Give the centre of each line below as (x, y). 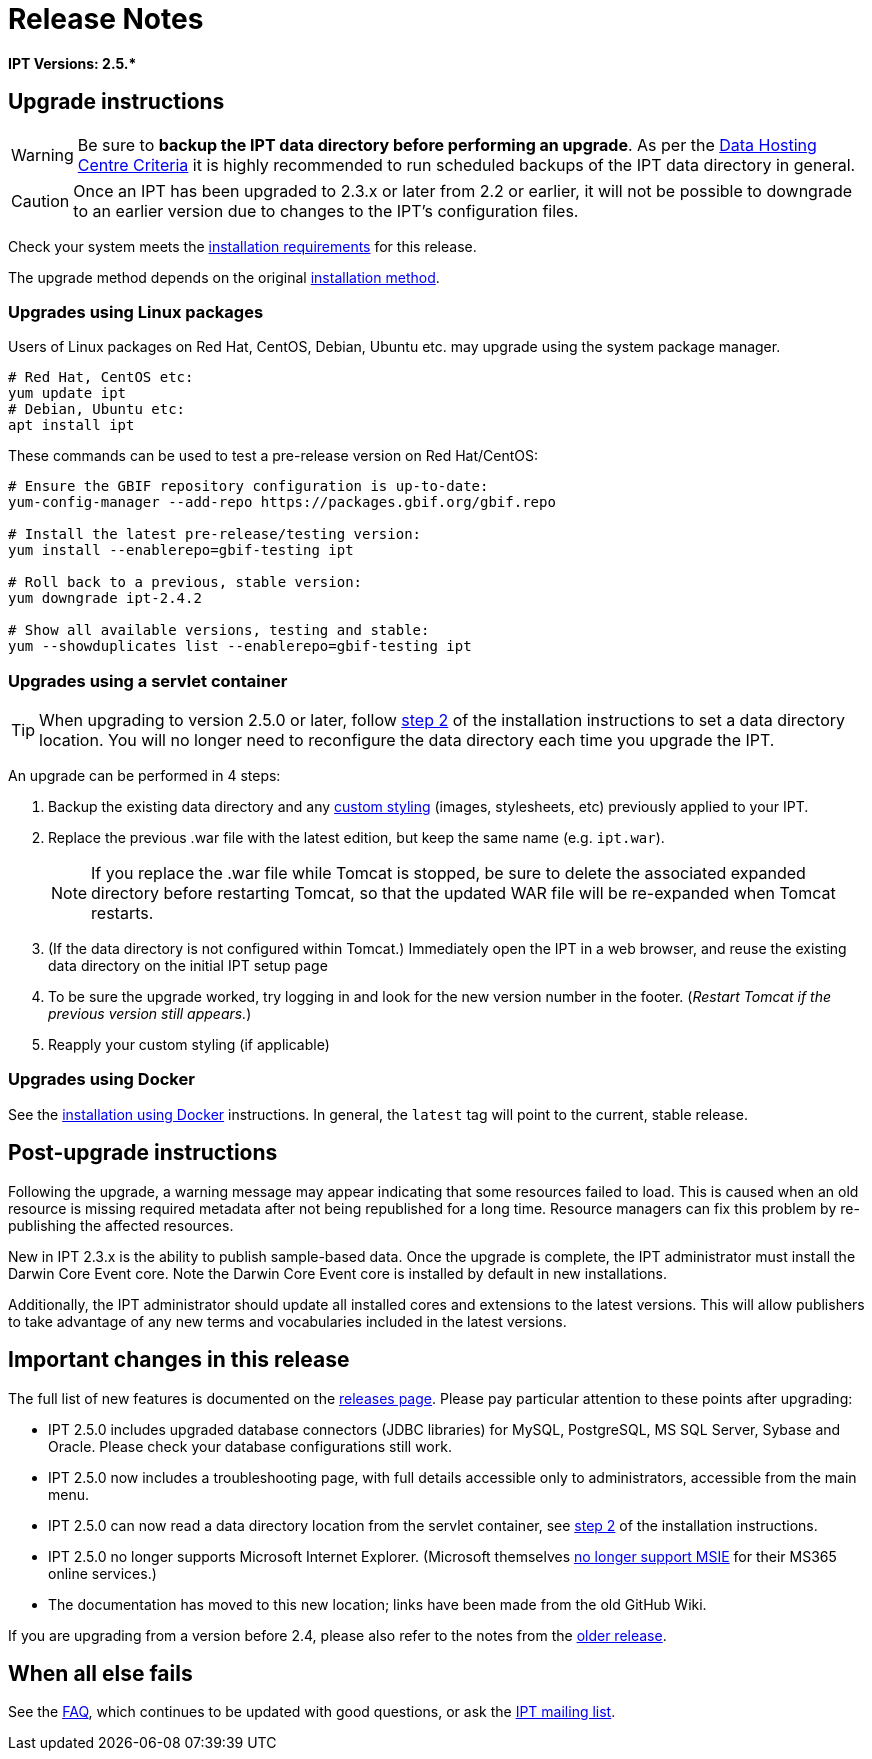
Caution (40, 200)
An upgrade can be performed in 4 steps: (144, 776)
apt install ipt (71, 425)
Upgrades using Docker (101, 1079)
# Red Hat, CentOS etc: (101, 377)
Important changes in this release (179, 1360)
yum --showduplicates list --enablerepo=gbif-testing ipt (240, 646)
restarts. (122, 913)
